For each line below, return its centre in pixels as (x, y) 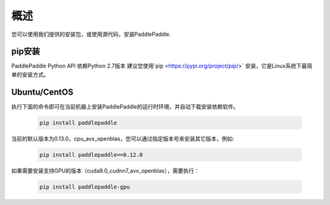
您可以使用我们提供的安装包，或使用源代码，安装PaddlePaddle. (91, 34)
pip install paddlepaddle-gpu (85, 187)
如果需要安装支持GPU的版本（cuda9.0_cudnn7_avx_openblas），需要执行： (105, 170)
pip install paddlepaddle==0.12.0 (91, 155)
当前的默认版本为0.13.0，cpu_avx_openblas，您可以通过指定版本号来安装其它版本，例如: (123, 138)
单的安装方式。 (30, 74)
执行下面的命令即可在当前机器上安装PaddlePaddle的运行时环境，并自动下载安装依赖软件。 (125, 106)
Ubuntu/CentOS (42, 92)
